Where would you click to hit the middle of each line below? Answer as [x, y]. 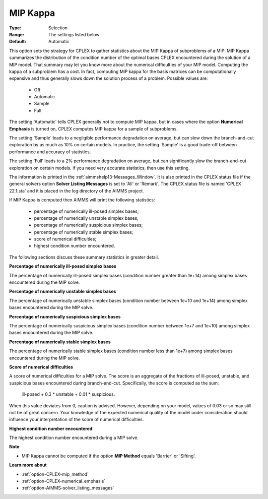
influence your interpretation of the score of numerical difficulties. [76, 420]
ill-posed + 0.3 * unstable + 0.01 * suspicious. [68, 394]
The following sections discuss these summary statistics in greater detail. [84, 257]
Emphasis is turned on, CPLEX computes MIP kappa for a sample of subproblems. [94, 128]
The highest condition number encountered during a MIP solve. [74, 438]
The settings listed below [74, 34]
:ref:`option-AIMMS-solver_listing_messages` [68, 488]
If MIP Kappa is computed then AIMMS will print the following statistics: [82, 200]
